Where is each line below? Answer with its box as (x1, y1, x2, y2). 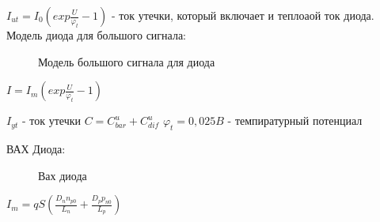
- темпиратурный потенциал (227, 112, 363, 129)
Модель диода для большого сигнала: (6, 27, 187, 43)
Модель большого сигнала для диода (38, 53, 215, 70)
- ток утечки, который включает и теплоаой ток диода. (111, 7, 374, 23)
